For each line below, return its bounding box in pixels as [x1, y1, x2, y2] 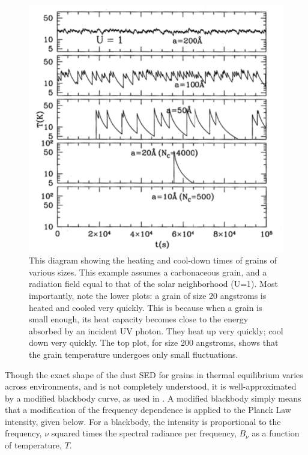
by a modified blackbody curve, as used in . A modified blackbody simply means [5, 391, 301, 404]
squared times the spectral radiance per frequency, [51, 427, 237, 439]
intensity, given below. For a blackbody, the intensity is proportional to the [5, 415, 281, 427]
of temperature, [5, 439, 62, 451]
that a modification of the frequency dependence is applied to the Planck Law [5, 403, 291, 416]
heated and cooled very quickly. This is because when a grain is [29, 301, 262, 313]
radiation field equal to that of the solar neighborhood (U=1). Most [29, 277, 278, 290]
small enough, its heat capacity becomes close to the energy [29, 313, 249, 325]
